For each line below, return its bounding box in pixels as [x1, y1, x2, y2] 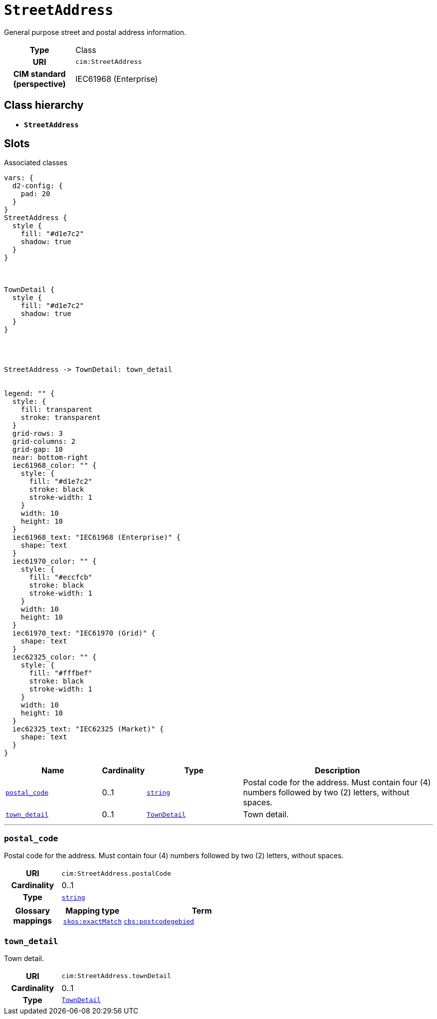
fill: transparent [20, 405, 93, 414]
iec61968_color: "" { [12, 461, 97, 470]
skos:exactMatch [63, 918, 122, 926]
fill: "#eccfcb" [29, 573, 93, 582]
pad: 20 [20, 190, 50, 198]
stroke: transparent [20, 413, 101, 422]
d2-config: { [12, 182, 63, 190]
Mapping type [65, 906, 120, 916]
